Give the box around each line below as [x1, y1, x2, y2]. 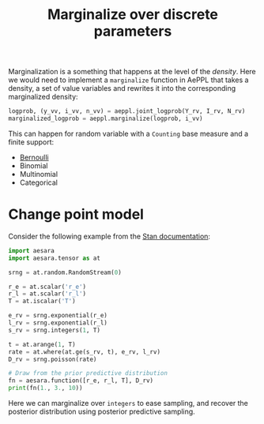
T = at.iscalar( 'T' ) [8, 298, 77, 306]
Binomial [19, 160, 48, 171]
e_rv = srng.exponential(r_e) [8, 312, 108, 320]
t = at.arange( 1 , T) [8, 340, 77, 348]
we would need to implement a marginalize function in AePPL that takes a [8, 75, 249, 84]
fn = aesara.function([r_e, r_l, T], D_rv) [8, 377, 154, 385]
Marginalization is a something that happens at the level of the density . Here [8, 67, 257, 77]
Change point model [8, 205, 145, 223]
